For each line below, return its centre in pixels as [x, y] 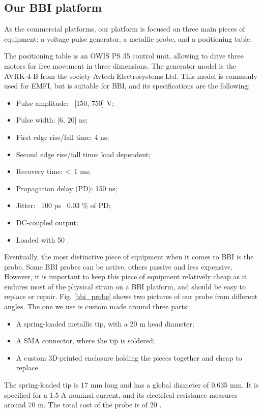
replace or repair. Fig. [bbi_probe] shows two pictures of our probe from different [131, 296]
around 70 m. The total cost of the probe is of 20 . [83, 405]
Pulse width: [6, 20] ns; [52, 120]
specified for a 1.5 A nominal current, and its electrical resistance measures [121, 394]
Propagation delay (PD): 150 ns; [67, 188]
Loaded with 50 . [42, 239]
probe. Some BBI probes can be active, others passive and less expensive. [118, 266]
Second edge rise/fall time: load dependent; [83, 154]
